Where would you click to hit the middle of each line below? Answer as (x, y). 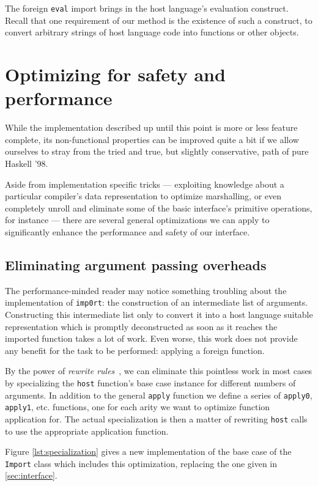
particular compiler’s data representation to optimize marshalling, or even (143, 196)
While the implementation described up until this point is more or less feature (151, 127)
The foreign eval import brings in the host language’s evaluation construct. (147, 8)
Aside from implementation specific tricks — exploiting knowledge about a (145, 184)
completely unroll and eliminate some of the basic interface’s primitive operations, (159, 208)
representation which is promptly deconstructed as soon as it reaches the (141, 326)
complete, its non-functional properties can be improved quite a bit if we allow (152, 139)
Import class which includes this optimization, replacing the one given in (141, 463)
